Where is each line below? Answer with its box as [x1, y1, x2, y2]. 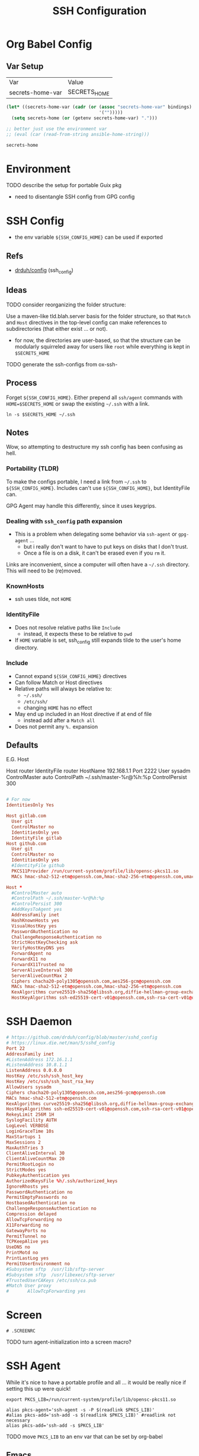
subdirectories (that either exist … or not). [6, 325, 108, 332]
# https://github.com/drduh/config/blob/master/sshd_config [6, 1034, 158, 1040]
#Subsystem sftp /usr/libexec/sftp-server [6, 1272, 115, 1278]
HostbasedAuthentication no [6, 1200, 76, 1206]
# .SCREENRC [6, 1328, 36, 1334]
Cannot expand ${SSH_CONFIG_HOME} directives [14, 672, 127, 679]
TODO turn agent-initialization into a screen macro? [6, 1338, 132, 1346]
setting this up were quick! [6, 1385, 71, 1392]
